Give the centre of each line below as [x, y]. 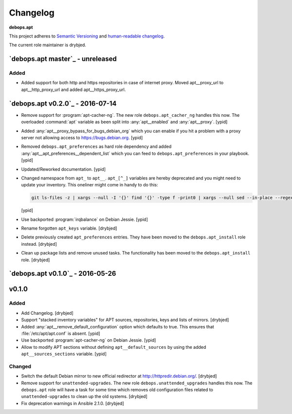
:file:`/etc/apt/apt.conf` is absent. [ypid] [61, 333]
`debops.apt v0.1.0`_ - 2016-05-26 [63, 274]
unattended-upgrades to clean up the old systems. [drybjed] [84, 396]
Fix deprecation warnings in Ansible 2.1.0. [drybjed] [73, 403]
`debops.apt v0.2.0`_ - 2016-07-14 [63, 103]
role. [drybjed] [36, 260]
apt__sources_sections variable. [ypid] [64, 354]
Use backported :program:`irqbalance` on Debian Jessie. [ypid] [84, 219]
